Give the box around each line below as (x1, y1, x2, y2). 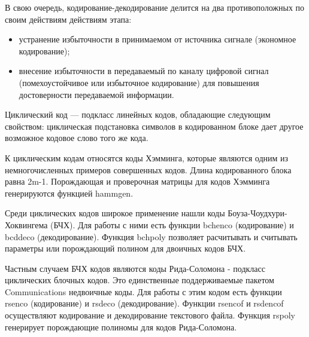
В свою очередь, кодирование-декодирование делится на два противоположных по (5, 1, 305, 13)
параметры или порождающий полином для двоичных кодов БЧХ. (5, 242, 246, 255)
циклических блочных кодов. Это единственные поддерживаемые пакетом (5, 274, 274, 286)
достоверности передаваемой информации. (19, 88, 174, 100)
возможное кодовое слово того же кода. (5, 131, 149, 144)
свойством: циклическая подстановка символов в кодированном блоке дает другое (5, 120, 304, 132)
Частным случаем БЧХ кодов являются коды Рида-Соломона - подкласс (5, 262, 265, 274)
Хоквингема (5, 218, 48, 231)
